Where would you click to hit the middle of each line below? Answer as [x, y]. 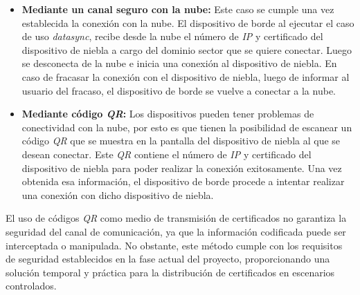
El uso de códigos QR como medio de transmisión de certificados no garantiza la [176, 218]
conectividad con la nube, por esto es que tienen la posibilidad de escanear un [187, 127]
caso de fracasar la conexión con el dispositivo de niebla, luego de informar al [186, 76]
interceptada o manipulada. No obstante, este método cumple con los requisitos [174, 245]
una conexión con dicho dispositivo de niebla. [118, 194]
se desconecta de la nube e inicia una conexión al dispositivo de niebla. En [179, 63]
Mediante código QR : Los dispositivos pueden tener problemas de [168, 114]
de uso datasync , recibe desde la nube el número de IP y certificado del [172, 36]
